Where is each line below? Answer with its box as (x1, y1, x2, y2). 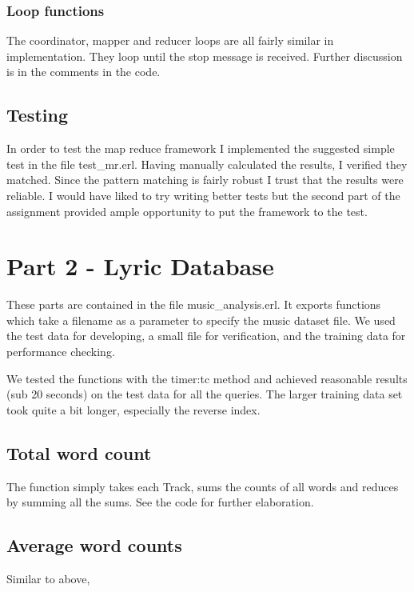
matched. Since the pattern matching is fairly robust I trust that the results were (6, 171, 404, 188)
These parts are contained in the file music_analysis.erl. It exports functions (6, 296, 381, 313)
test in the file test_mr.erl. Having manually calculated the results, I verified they (6, 155, 408, 172)
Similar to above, (6, 570, 90, 587)
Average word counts (6, 533, 182, 558)
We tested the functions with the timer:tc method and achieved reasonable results (6, 370, 408, 386)
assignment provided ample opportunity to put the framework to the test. (6, 202, 368, 219)
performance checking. (6, 343, 115, 360)
